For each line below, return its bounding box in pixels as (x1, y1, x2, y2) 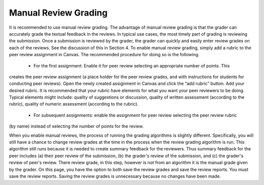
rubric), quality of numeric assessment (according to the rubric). (9, 101, 139, 107)
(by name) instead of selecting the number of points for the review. (9, 123, 144, 129)
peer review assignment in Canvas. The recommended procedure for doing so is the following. (9, 52, 200, 58)
